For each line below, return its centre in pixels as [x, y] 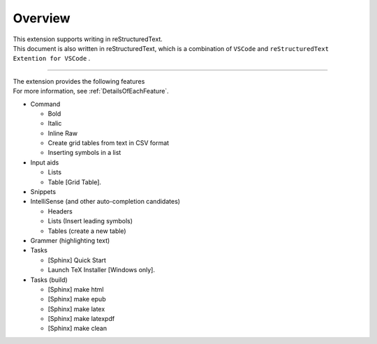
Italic [55, 124]
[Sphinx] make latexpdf [81, 319]
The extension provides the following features [79, 81]
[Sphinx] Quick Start [77, 260]
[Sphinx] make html [76, 289]
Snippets [43, 192]
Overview [42, 18]
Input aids [45, 162]
